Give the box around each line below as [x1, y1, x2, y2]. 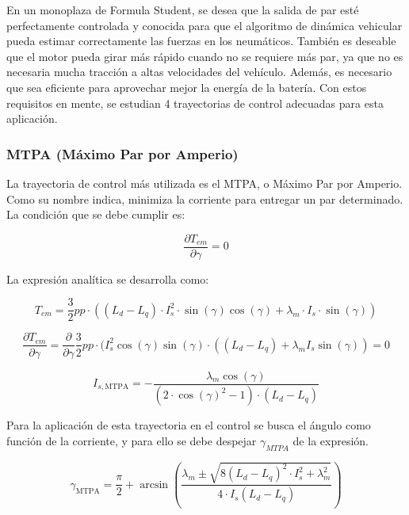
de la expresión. [292, 433, 369, 449]
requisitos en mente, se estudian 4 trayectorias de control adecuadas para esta [6, 94, 384, 111]
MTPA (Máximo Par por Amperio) [6, 143, 239, 163]
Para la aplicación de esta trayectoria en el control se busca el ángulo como [6, 417, 371, 433]
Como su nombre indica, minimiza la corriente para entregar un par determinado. [6, 190, 403, 207]
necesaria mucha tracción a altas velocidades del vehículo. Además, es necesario [6, 63, 392, 80]
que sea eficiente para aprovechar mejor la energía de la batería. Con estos [6, 78, 367, 95]
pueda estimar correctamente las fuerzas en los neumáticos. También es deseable [6, 32, 396, 49]
